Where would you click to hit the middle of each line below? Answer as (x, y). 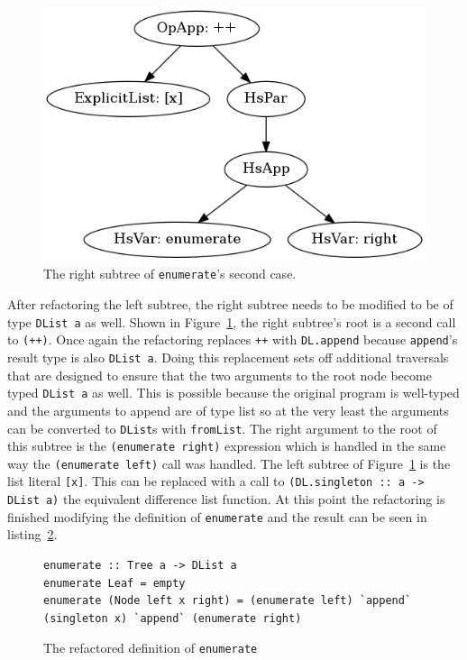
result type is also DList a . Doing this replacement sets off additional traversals (228, 357)
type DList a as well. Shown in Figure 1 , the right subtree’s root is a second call (232, 321)
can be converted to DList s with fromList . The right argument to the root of (222, 428)
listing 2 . (32, 534)
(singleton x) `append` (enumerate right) (173, 618)
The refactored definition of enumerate (151, 648)
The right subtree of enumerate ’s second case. (170, 274)
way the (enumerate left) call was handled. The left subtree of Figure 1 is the (229, 463)
